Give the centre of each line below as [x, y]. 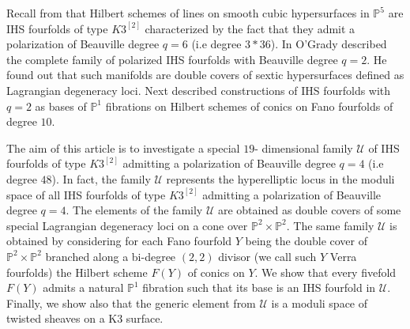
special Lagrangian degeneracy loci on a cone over [127, 225]
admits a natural [83, 287]
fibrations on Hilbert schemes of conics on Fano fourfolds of [249, 106]
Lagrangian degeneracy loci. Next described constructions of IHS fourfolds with [199, 90]
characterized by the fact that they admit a [250, 28]
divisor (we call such [267, 256]
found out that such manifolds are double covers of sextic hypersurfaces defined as [205, 75]
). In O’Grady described [329, 44]
